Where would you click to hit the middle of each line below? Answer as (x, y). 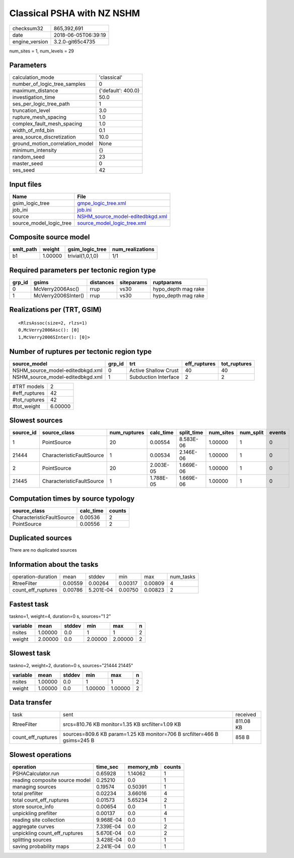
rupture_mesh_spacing (39, 117)
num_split (251, 433)
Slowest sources (36, 421)
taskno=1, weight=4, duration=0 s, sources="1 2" (60, 616)
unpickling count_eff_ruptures (48, 833)
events (278, 433)
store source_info (33, 807)
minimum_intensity (35, 150)
